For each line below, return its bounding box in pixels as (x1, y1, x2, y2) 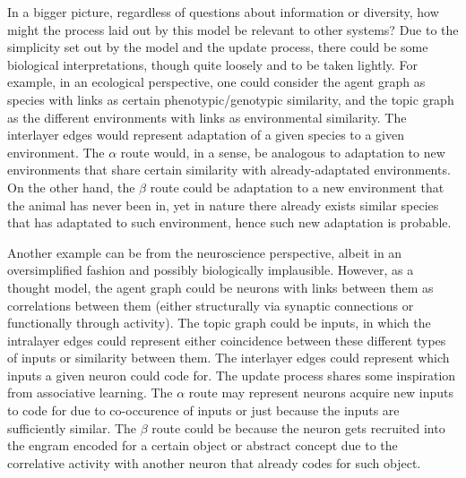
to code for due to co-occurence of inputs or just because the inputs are (7, 401, 400, 420)
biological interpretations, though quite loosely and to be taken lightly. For (7, 55, 418, 73)
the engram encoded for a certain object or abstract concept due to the (7, 436, 398, 455)
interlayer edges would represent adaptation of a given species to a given (7, 125, 404, 144)
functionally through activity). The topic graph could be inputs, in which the (7, 313, 431, 332)
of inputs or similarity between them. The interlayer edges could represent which (7, 348, 450, 367)
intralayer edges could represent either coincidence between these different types (7, 330, 446, 349)
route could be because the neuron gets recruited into (151, 418, 445, 437)
